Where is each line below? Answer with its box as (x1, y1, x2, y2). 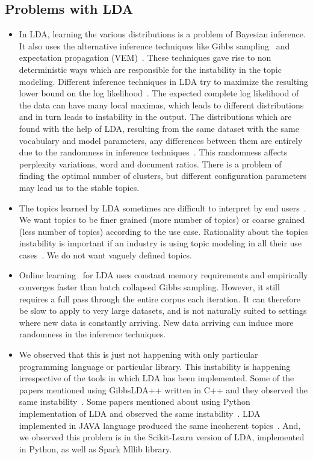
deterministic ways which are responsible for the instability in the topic (19, 63, 282, 75)
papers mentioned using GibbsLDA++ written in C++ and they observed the (19, 383, 308, 396)
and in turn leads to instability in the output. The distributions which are (19, 110, 292, 123)
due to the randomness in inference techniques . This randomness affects (19, 146, 288, 158)
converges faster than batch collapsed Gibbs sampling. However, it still (19, 281, 280, 293)
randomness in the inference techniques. (19, 328, 166, 340)
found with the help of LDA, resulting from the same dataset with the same (19, 122, 299, 134)
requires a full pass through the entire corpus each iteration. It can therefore (19, 292, 301, 305)
